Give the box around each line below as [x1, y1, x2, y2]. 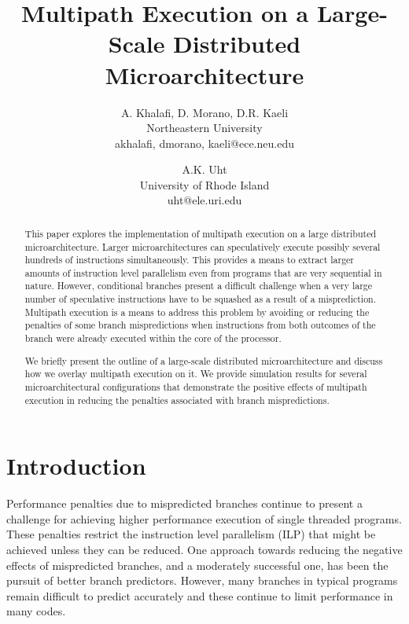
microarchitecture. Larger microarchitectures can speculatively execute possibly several [24, 240, 381, 253]
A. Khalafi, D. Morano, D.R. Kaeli [120, 104, 289, 120]
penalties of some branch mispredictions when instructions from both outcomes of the [24, 318, 376, 332]
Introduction [6, 450, 146, 482]
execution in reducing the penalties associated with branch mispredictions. [24, 393, 330, 406]
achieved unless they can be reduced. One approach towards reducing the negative [6, 541, 403, 557]
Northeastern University [146, 119, 263, 136]
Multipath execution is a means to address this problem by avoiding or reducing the [24, 305, 370, 318]
